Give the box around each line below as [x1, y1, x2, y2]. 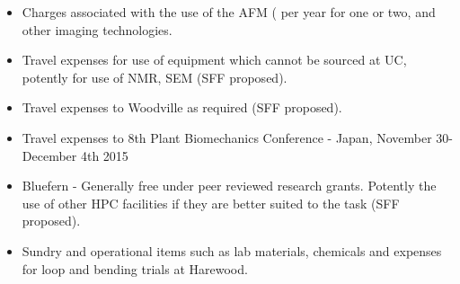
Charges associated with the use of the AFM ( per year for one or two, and [22, 3, 436, 21]
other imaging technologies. [22, 20, 172, 39]
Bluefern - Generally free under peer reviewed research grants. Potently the [22, 176, 437, 195]
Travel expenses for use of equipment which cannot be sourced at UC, [22, 50, 407, 69]
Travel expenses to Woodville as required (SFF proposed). [22, 98, 342, 117]
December [22, 146, 77, 164]
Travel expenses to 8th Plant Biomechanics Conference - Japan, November [22, 128, 432, 146]
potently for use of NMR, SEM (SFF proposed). [22, 67, 287, 86]
